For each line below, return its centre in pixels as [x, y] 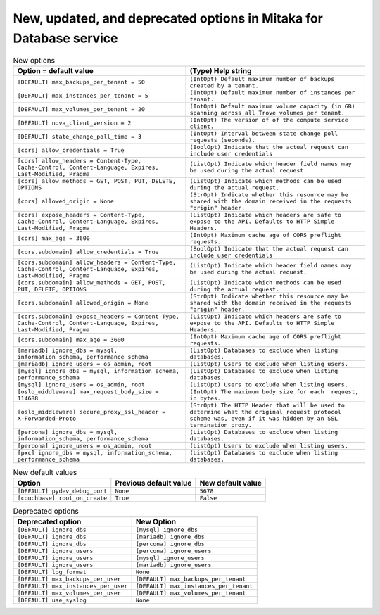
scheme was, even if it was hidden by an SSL [264, 418]
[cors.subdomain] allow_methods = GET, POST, [91, 283]
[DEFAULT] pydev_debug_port [62, 492]
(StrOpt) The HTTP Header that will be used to [267, 405]
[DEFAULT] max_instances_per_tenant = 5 [83, 96]
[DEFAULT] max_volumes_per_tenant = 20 [81, 109]
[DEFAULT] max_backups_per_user [69, 579]
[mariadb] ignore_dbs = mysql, [67, 350]
